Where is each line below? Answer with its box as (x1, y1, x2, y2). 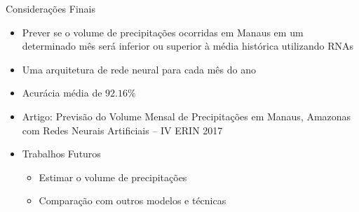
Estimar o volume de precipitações (39, 169, 187, 184)
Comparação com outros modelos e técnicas (39, 193, 226, 208)
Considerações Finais (6, 1, 96, 15)
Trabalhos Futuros (22, 146, 101, 161)
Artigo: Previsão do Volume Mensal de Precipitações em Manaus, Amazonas (22, 108, 351, 123)
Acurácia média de (22, 85, 102, 100)
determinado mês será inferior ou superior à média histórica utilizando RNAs (22, 38, 353, 53)
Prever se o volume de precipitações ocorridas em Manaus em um (22, 24, 304, 39)
